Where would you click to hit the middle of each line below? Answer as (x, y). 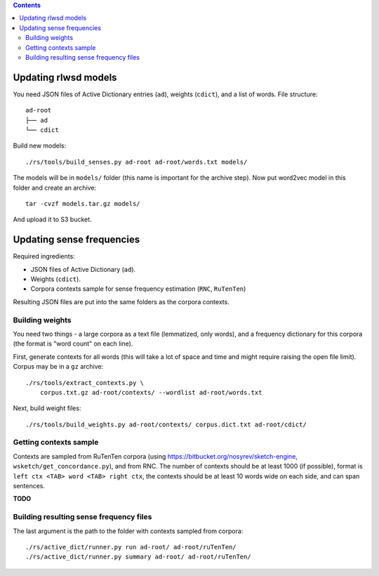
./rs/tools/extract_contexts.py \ (85, 382)
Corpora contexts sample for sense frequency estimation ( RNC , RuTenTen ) (138, 289)
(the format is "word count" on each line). (73, 343)
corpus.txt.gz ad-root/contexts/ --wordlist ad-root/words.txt (151, 392)
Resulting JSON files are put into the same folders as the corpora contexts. (121, 301)
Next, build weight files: (47, 408)
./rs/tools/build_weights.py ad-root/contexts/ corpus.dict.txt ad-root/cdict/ (166, 424)
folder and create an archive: (55, 188)
